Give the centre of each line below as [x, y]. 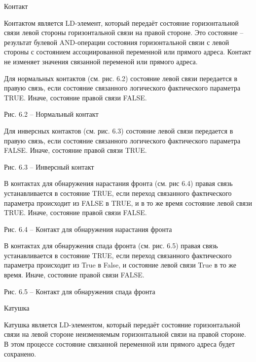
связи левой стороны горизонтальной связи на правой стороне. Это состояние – [124, 32]
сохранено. [20, 353]
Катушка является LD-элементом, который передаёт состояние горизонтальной [122, 324]
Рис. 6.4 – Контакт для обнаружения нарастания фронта [88, 229]
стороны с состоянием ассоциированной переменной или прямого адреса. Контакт [128, 52]
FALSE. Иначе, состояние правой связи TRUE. [75, 150]
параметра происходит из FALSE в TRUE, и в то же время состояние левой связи [128, 203]
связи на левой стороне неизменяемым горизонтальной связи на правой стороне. [125, 334]
